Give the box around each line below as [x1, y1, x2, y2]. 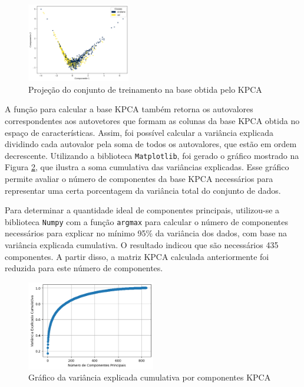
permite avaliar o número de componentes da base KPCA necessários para [5, 173, 273, 185]
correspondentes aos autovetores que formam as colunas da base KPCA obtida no [5, 115, 300, 126]
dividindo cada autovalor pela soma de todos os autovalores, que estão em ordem [5, 138, 297, 150]
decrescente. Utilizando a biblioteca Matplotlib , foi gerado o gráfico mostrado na [5, 149, 299, 161]
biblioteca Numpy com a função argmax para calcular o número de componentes [5, 215, 289, 227]
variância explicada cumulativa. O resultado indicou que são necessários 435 [5, 239, 279, 251]
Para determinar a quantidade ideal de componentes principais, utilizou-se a [5, 204, 280, 216]
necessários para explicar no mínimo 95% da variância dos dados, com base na [5, 227, 287, 239]
